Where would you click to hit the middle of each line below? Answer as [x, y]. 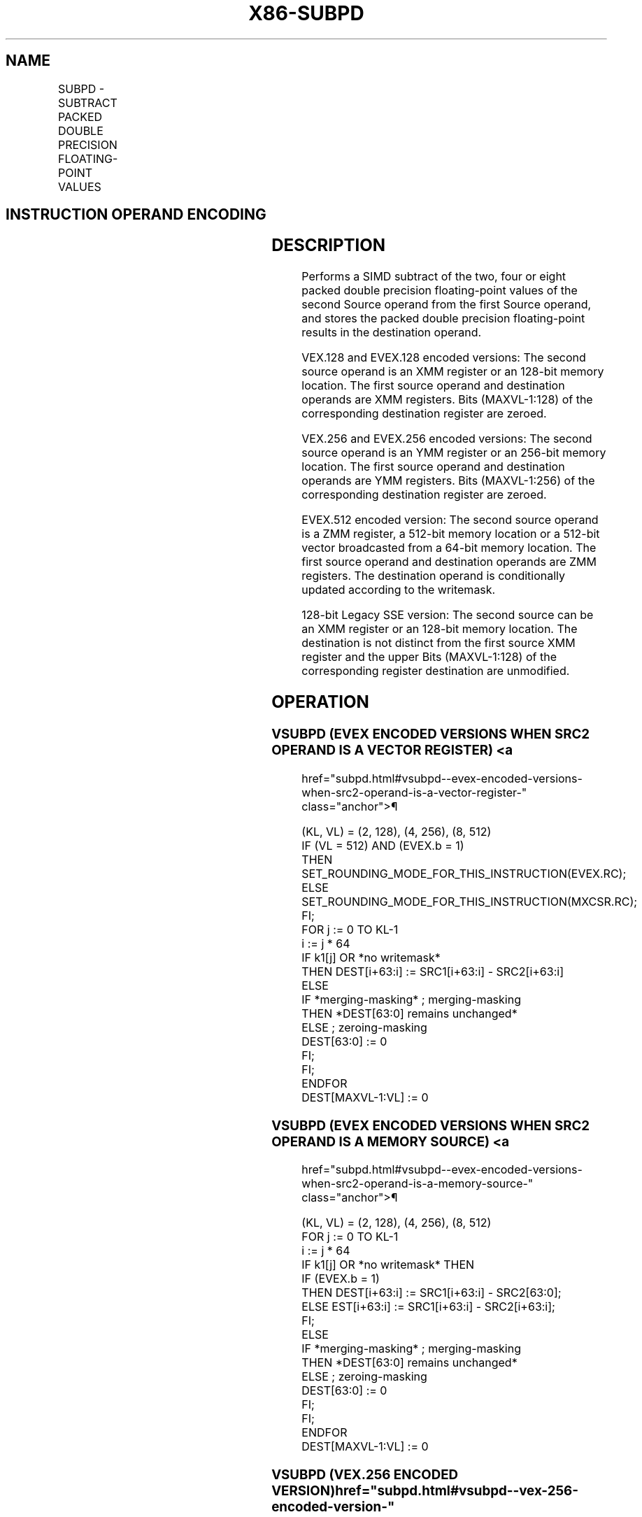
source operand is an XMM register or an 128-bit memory [453, 372]
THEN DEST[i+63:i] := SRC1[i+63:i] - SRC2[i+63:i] [433, 971]
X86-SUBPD [306, 13]
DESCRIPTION [329, 245]
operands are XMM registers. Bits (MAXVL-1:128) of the [447, 400]
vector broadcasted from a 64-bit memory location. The [449, 548]
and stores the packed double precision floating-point [443, 319]
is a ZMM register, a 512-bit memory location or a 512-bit [451, 534]
